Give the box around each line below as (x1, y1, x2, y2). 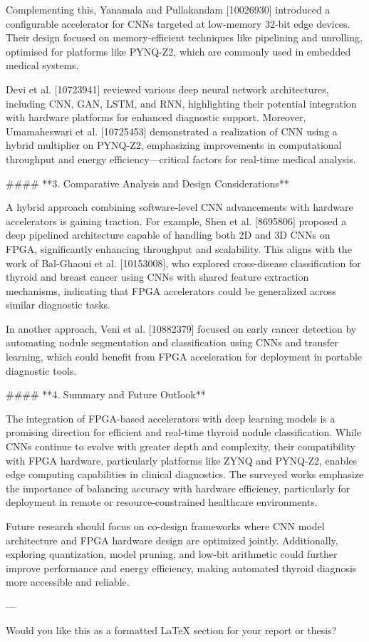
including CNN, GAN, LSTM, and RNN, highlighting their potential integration (6, 95, 357, 110)
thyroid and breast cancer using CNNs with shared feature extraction (6, 269, 309, 284)
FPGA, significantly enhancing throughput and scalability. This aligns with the (6, 241, 352, 256)
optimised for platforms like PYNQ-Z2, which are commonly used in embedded (6, 43, 351, 58)
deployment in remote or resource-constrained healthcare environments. (6, 495, 318, 509)
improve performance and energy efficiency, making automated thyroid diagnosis (6, 560, 357, 575)
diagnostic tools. (6, 363, 77, 378)
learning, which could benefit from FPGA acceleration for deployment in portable (6, 349, 363, 364)
